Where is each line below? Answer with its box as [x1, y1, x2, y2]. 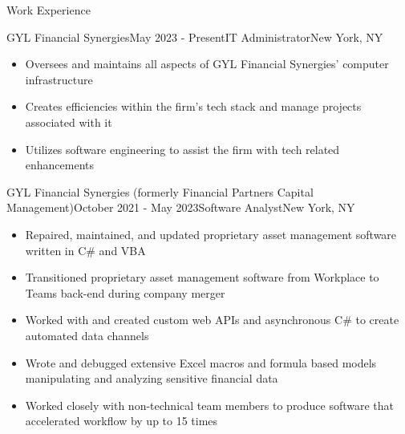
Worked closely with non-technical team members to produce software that [25, 396, 395, 413]
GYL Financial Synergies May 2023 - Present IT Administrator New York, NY [6, 28, 383, 45]
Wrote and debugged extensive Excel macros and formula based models [25, 354, 377, 371]
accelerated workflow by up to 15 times [25, 412, 218, 429]
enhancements [25, 156, 95, 173]
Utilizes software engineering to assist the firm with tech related [25, 140, 340, 157]
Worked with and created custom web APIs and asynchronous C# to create [25, 311, 399, 328]
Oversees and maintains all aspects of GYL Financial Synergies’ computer [25, 55, 389, 72]
